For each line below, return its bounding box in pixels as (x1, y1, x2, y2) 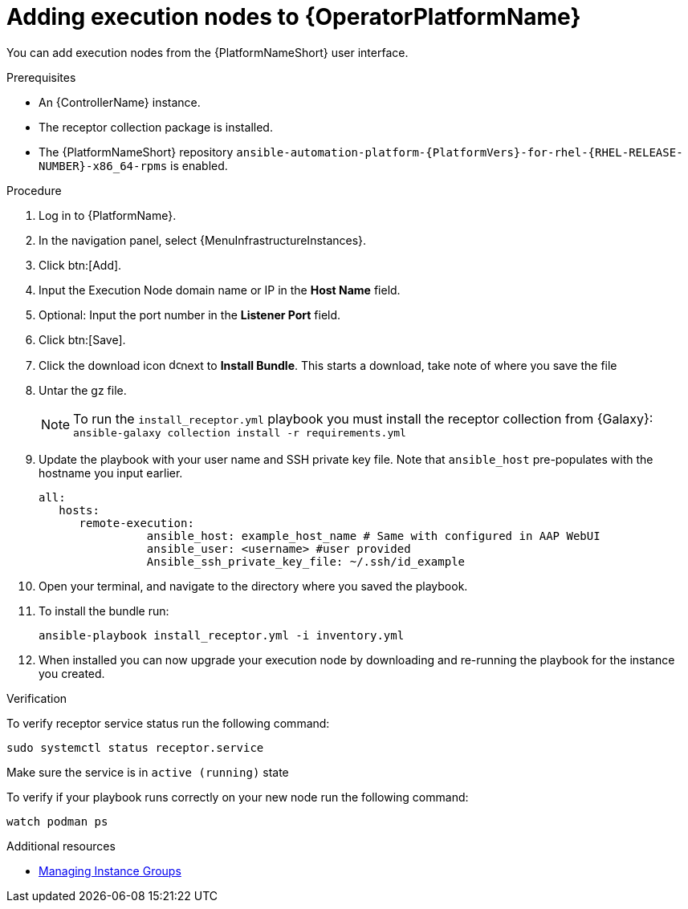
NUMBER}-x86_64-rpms (39, 159, 168, 172)
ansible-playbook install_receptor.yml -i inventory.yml (39, 628, 405, 642)
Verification (6, 691, 67, 705)
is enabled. (170, 158, 228, 172)
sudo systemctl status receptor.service (6, 741, 264, 754)
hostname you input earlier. (39, 465, 183, 480)
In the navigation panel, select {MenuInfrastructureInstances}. (39, 233, 367, 247)
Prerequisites (6, 70, 76, 84)
